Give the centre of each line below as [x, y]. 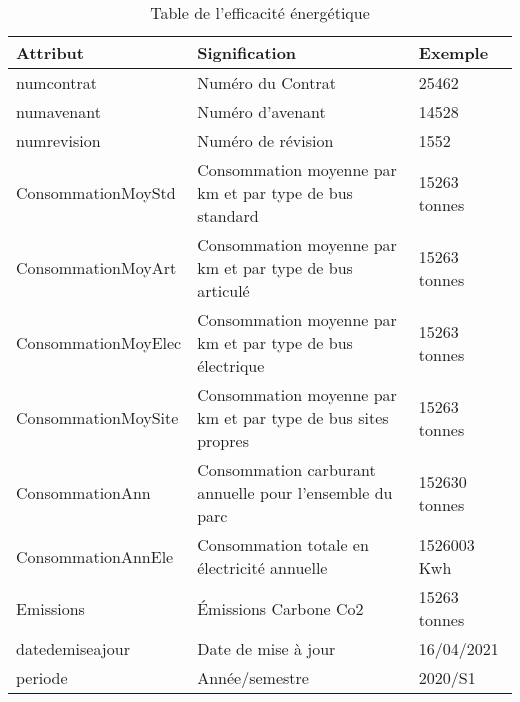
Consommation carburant [286, 469]
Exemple [453, 52]
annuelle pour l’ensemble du [295, 492]
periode [42, 677]
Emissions [50, 608]
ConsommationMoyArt [96, 267]
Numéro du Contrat [266, 82]
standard [228, 215]
